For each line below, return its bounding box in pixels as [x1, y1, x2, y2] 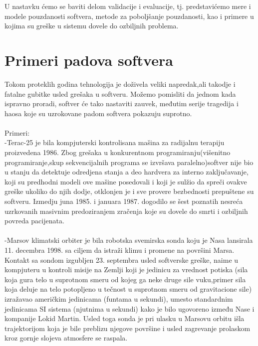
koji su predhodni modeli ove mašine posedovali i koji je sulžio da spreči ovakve [4, 176, 247, 186]
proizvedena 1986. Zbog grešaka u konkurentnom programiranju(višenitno [4, 147, 231, 158]
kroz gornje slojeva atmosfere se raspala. [4, 333, 128, 343]
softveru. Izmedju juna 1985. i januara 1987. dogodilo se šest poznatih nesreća [4, 196, 243, 206]
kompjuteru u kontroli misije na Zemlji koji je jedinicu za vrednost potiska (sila [4, 264, 248, 275]
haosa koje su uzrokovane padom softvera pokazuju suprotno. [4, 108, 192, 118]
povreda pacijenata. [4, 215, 64, 226]
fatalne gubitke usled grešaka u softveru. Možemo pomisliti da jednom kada [4, 88, 236, 99]
